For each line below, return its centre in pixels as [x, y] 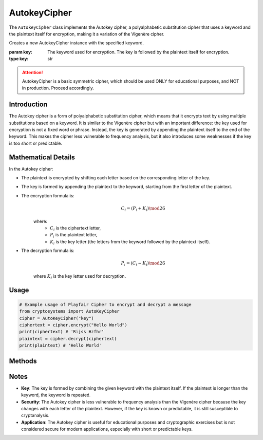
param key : [21, 52]
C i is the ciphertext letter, [75, 228]
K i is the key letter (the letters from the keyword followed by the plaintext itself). [130, 242]
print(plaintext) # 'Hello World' [60, 345]
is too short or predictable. [36, 143]
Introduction [28, 105]
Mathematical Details [42, 157]
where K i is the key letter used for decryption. [80, 277]
